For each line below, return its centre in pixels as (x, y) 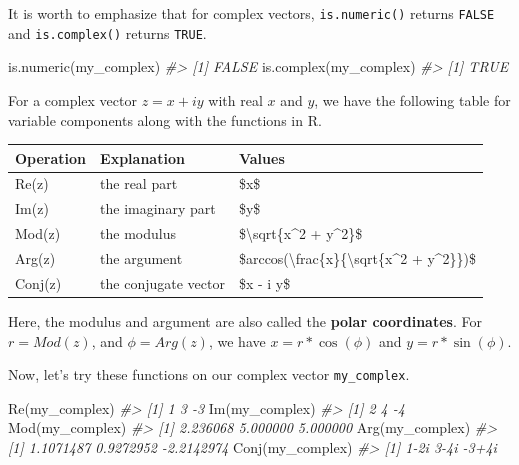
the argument (141, 257)
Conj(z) (38, 282)
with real (235, 99)
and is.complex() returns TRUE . (107, 32)
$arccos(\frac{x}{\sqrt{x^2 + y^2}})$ (357, 257)
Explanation (142, 157)
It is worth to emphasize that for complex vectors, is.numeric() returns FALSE (251, 13)
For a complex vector (72, 99)
